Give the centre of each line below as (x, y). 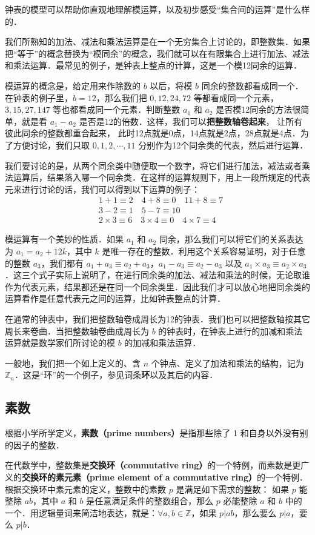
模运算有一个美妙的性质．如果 (64, 239)
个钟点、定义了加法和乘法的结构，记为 (227, 363)
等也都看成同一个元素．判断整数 (117, 109)
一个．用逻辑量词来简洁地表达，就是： (81, 512)
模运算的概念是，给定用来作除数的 (73, 85)
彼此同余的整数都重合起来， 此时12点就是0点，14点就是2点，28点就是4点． (153, 133)
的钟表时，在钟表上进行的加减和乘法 (230, 331)
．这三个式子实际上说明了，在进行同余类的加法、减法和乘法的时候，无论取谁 (157, 275)
